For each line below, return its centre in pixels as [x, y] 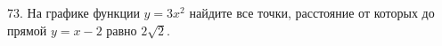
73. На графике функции [74, 12]
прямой [27, 30]
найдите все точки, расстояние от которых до [312, 12]
